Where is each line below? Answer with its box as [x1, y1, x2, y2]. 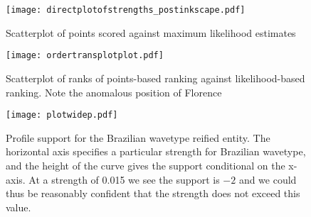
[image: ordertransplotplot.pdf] [6, 50, 164, 61]
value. [6, 199, 31, 214]
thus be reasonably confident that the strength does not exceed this [6, 186, 300, 201]
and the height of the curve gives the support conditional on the [6, 157, 285, 172]
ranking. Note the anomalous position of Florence [6, 84, 222, 99]
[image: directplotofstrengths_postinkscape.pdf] [6, 5, 246, 15]
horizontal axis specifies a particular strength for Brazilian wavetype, [6, 144, 306, 159]
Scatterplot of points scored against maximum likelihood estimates [6, 25, 296, 40]
